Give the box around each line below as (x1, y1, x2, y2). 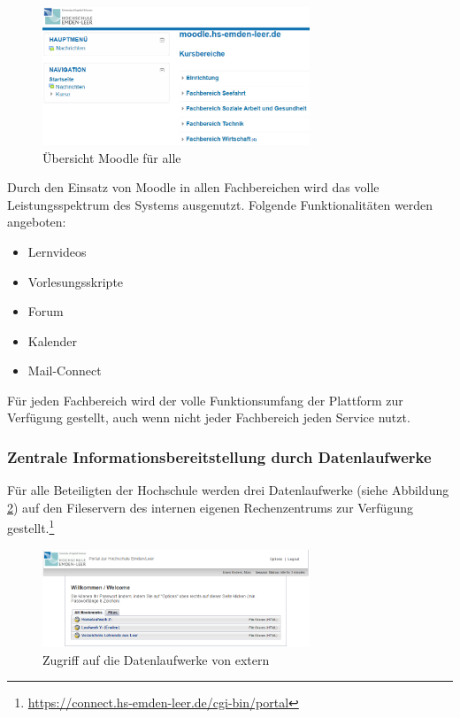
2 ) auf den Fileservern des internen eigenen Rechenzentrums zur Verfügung (7, 498, 413, 516)
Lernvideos (27, 242, 87, 260)
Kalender (27, 331, 78, 350)
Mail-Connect (27, 361, 102, 380)
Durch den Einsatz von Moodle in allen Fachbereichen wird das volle (7, 178, 379, 197)
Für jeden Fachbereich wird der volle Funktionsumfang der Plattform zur (7, 390, 403, 409)
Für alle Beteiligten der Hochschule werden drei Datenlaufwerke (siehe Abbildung (7, 481, 449, 499)
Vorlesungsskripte (27, 272, 124, 290)
